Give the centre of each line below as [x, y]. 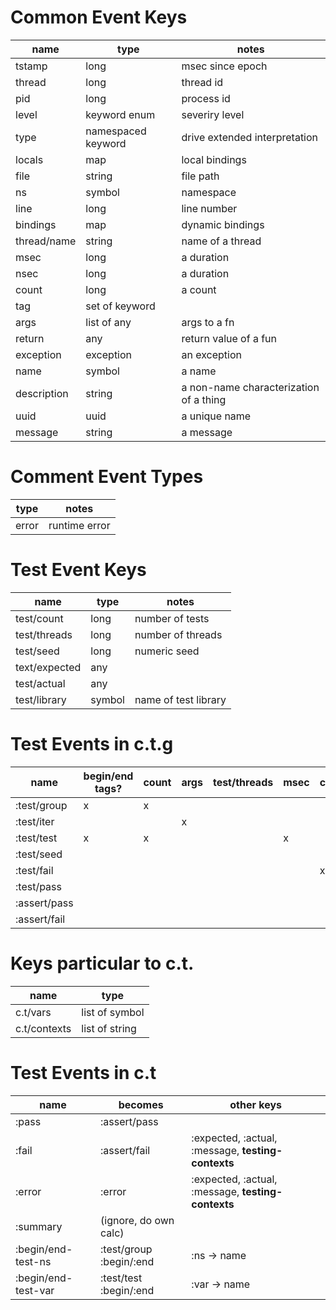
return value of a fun [229, 338]
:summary [39, 1226]
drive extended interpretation [250, 137]
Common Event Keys [99, 17]
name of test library [180, 699]
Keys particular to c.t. [102, 963]
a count [199, 289]
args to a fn [208, 322]
